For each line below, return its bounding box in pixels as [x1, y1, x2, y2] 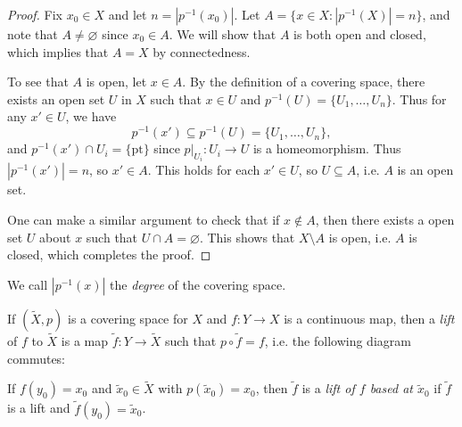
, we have [65, 107, 117, 126]
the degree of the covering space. [110, 275, 286, 293]
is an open [397, 160, 454, 179]
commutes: [7, 349, 66, 367]
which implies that [7, 42, 109, 61]
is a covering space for [68, 308, 188, 327]
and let [108, 5, 147, 23]
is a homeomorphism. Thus [252, 139, 401, 158]
